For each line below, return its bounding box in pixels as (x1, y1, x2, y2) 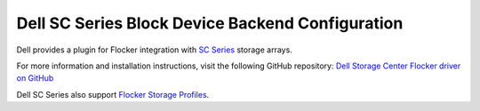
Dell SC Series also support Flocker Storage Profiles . (16, 89, 210, 99)
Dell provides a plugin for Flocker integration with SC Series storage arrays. (16, 44, 292, 55)
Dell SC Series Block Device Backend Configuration (16, 13, 404, 33)
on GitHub (16, 73, 54, 83)
